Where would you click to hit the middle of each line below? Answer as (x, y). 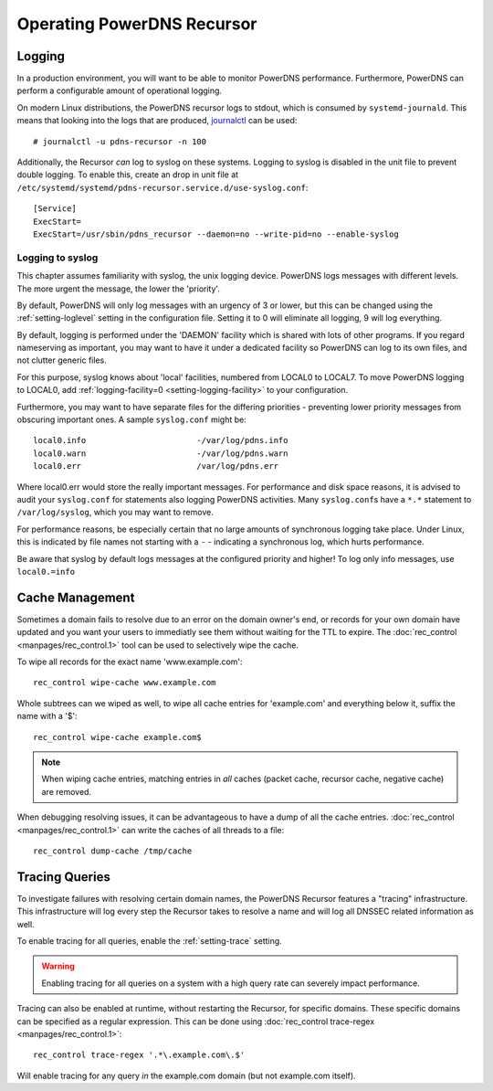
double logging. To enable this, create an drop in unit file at (128, 175)
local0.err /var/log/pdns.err (156, 466)
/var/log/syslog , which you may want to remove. (115, 513)
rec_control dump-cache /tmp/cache (113, 851)
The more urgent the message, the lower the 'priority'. (119, 289)
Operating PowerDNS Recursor (137, 24)
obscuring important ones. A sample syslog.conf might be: (131, 419)
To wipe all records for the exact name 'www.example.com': (130, 662)
